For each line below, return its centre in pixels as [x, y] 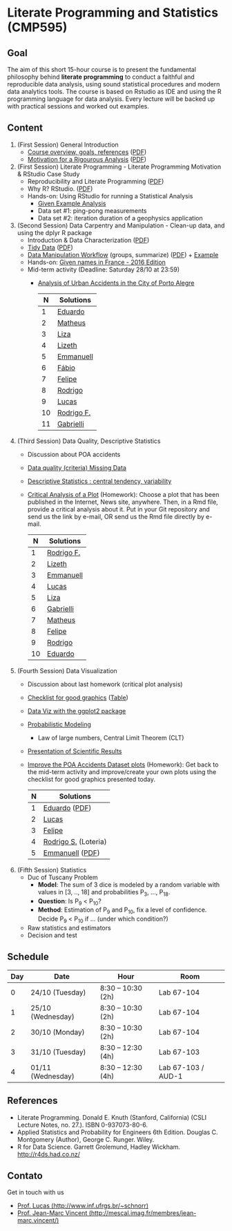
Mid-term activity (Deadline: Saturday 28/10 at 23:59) [103, 269]
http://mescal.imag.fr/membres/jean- [144, 1213]
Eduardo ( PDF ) [67, 808]
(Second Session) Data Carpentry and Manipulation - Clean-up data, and [121, 225]
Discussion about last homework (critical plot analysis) [105, 684]
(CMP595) [37, 27]
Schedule [28, 957]
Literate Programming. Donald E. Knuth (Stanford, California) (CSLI [112, 1117]
